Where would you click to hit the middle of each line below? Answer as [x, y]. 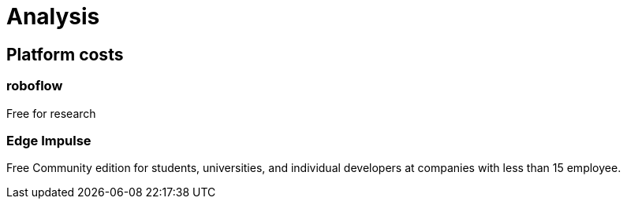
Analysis [53, 16]
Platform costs [65, 54]
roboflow [35, 86]
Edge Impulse [49, 140]
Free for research [51, 113]
